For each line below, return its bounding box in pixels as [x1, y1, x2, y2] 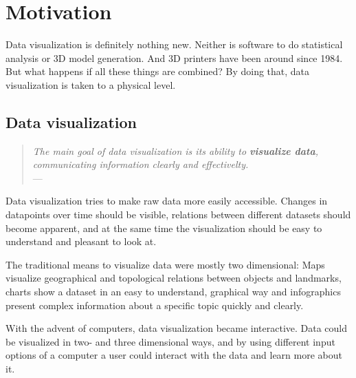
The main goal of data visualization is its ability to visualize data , [32, 143, 319, 158]
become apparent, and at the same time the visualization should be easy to [5, 220, 322, 235]
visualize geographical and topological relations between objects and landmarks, [5, 271, 342, 285]
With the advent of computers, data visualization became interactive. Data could [5, 321, 348, 335]
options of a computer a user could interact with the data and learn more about [5, 348, 342, 362]
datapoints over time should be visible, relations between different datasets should [5, 207, 351, 222]
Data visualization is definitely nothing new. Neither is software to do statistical [5, 37, 343, 52]
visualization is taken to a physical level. [5, 77, 176, 92]
